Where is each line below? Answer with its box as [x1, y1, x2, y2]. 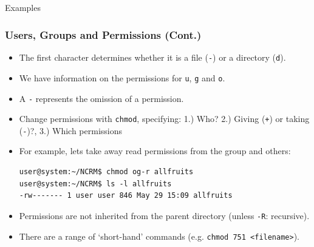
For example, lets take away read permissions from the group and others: [19, 144, 291, 157]
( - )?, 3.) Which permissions [19, 124, 123, 137]
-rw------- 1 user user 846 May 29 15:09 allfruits [19, 191, 233, 200]
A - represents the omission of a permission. [19, 92, 184, 104]
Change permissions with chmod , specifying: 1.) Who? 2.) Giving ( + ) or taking [19, 112, 310, 125]
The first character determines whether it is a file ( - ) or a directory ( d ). [19, 51, 286, 64]
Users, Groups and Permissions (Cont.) [5, 27, 202, 42]
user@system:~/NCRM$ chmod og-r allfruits [19, 167, 194, 177]
